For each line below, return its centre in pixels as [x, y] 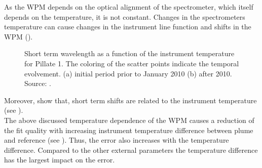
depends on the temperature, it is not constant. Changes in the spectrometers [125, 16]
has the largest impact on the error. [60, 160]
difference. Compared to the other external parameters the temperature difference [131, 150]
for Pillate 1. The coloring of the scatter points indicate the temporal [132, 63]
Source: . [38, 83]
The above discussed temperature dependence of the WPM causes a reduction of [129, 120]
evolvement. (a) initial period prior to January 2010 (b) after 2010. [128, 73]
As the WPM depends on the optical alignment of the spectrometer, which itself [129, 7]
